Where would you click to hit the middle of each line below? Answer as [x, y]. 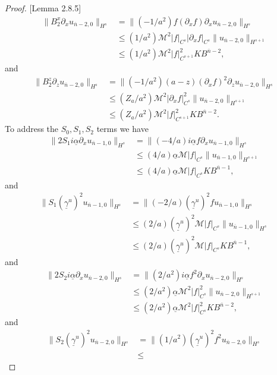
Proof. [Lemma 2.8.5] [43, 8]
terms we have [122, 129]
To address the [32, 129]
